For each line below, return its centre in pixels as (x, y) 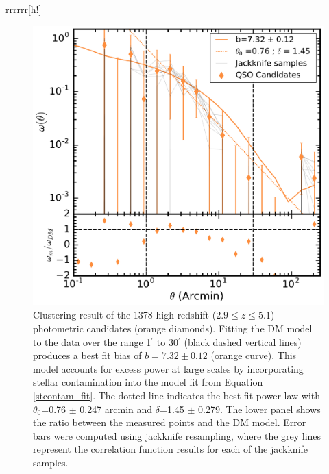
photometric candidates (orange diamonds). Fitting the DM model (173, 328)
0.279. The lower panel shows (259, 409)
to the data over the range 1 (92, 341)
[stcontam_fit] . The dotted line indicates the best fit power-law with (177, 395)
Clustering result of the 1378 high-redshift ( (125, 315)
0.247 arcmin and (116, 409)
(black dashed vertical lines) (243, 341)
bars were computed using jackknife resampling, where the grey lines (177, 435)
